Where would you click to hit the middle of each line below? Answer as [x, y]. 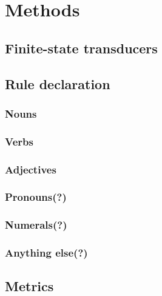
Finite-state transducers [81, 48]
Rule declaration [58, 83]
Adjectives [31, 169]
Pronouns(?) [36, 197]
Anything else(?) [46, 253]
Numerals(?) [36, 225]
